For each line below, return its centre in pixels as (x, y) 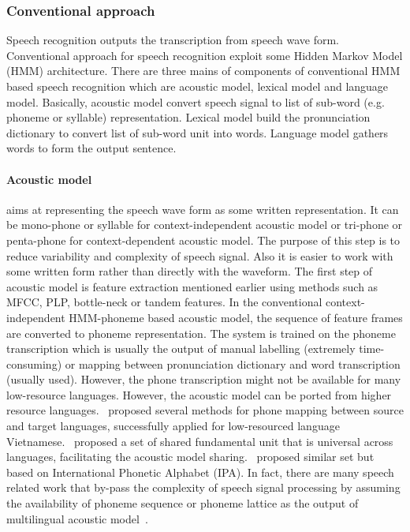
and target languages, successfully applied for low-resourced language (173, 426)
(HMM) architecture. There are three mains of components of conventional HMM (203, 71)
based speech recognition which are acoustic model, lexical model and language (198, 86)
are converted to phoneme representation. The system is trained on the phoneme (201, 333)
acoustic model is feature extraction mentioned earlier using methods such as (192, 286)
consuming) (34, 363)
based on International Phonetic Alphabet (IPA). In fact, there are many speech (200, 472)
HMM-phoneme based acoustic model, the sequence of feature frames (236, 317)
